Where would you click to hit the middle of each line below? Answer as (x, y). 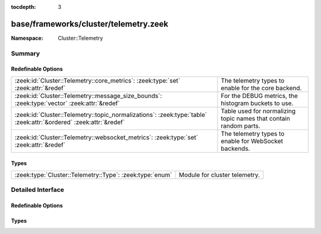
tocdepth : (23, 7)
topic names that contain (256, 118)
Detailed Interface (38, 190)
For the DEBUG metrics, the (259, 96)
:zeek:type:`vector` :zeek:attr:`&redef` (67, 103)
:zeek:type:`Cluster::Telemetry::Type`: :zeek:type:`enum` (93, 175)
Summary (26, 53)
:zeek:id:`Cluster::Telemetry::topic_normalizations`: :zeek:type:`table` (111, 115)
